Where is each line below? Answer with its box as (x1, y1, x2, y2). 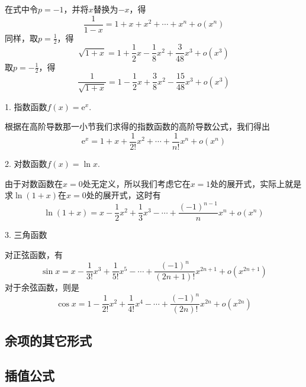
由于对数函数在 (5, 177, 63, 189)
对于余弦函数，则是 (5, 281, 79, 294)
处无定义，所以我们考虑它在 (82, 177, 191, 189)
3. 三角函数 (5, 228, 47, 241)
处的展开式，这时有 (86, 189, 161, 201)
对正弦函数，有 (5, 249, 63, 261)
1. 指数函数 (5, 100, 47, 112)
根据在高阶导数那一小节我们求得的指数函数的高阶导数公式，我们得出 (5, 120, 270, 133)
